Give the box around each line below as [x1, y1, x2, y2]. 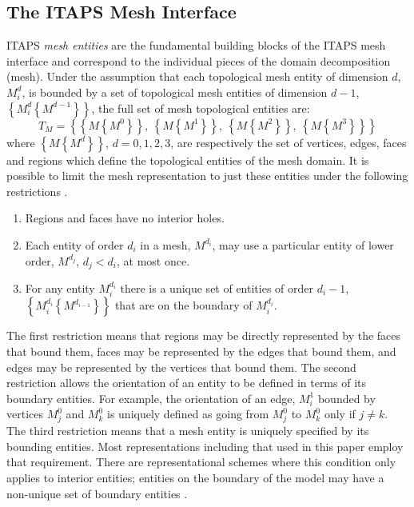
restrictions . [6, 182, 68, 199]
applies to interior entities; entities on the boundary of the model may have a [6, 469, 384, 485]
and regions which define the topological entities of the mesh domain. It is [6, 151, 369, 168]
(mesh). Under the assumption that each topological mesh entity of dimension [6, 68, 388, 85]
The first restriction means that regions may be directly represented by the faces [6, 327, 401, 344]
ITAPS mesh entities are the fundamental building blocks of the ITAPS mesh [6, 37, 386, 54]
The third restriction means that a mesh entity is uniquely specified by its [6, 422, 369, 439]
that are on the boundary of [114, 297, 253, 313]
